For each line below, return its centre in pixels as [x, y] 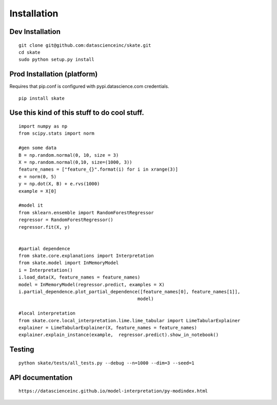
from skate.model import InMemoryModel [69, 263]
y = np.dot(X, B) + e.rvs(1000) [59, 184]
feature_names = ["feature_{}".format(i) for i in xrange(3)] [98, 169]
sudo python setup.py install [57, 60]
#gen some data [38, 148]
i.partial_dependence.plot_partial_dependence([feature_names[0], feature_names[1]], [130, 292]
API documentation [41, 378]
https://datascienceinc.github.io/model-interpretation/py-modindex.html [113, 391]
